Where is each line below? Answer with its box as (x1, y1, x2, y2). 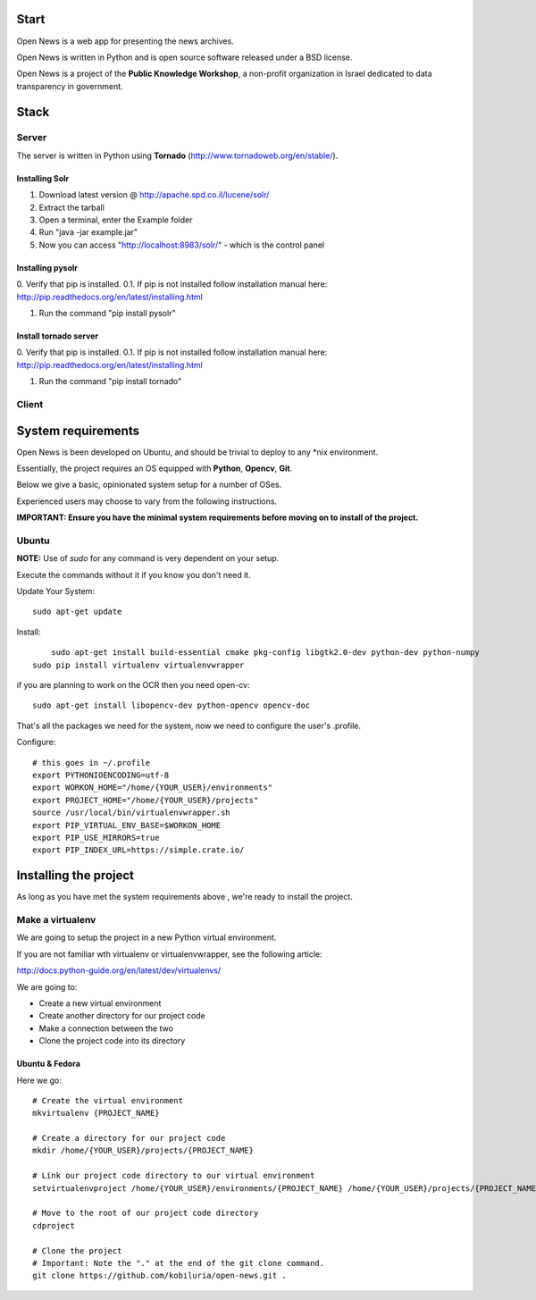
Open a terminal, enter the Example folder (38, 214, 193, 225)
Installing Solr (16, 172, 70, 183)
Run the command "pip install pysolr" (38, 307, 176, 318)
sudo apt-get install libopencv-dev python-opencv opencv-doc (32, 700, 311, 710)
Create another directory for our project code (38, 1011, 205, 1021)
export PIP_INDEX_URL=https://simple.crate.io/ (32, 845, 245, 855)
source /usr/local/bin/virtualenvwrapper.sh (32, 808, 231, 818)
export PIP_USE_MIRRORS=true (32, 832, 160, 843)
